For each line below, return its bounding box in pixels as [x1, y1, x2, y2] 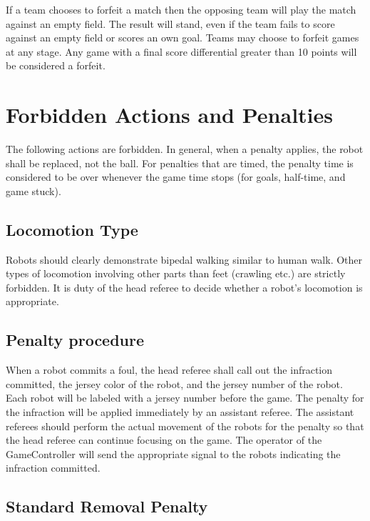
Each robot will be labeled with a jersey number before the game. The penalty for [6, 390, 364, 405]
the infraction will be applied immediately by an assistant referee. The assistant [6, 405, 354, 420]
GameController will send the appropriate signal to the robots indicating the [6, 446, 341, 461]
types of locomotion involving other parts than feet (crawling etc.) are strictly [6, 266, 346, 281]
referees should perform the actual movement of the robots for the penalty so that [6, 418, 364, 433]
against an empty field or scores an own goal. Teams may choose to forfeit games [6, 30, 359, 45]
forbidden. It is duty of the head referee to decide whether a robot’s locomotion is [6, 279, 363, 294]
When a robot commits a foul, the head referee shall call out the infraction [6, 362, 333, 377]
